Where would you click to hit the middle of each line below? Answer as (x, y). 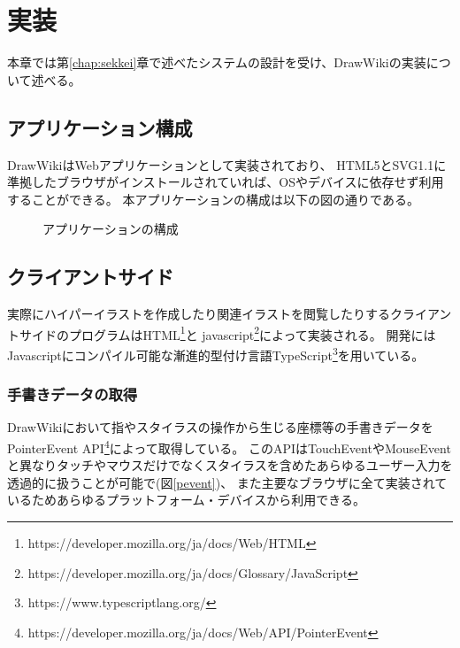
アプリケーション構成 (100, 127)
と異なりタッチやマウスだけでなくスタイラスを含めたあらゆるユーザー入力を (230, 465)
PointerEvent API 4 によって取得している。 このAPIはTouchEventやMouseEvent (229, 447)
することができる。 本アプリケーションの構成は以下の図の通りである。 (213, 199)
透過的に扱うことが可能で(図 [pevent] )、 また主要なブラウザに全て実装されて (227, 482)
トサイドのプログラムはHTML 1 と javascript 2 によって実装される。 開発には (222, 333)
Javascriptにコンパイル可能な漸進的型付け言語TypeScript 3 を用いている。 (216, 353)
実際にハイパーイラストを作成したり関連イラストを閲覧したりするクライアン (230, 314)
